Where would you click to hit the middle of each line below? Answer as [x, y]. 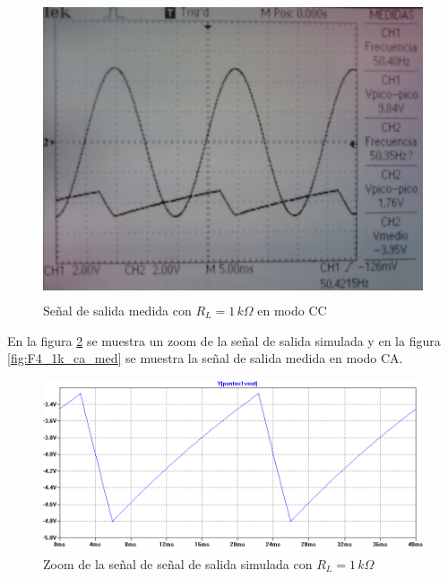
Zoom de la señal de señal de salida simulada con [178, 564]
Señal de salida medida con [117, 310]
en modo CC [292, 310]
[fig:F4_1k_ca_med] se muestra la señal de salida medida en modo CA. [205, 358]
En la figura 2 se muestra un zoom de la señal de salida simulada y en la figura [224, 340]
